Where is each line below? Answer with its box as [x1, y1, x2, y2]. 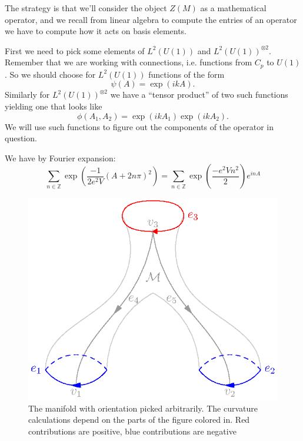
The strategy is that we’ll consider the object [5, 2, 167, 14]
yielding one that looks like [5, 100, 102, 112]
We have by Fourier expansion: [5, 151, 116, 164]
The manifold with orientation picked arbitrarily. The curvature [28, 402, 258, 414]
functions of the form [148, 68, 225, 80]
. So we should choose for [5, 68, 96, 80]
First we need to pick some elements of [5, 44, 145, 57]
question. [5, 132, 37, 144]
